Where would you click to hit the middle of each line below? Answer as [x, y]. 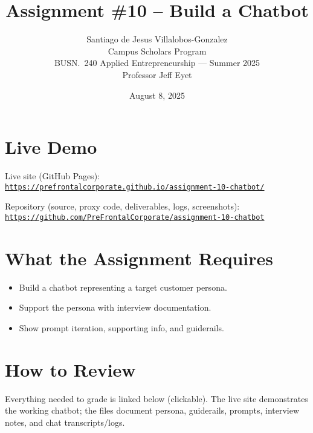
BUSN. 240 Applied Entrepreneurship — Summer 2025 [157, 63]
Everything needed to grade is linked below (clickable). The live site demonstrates [156, 398]
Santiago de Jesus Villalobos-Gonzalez [157, 39]
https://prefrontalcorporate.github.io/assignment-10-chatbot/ [135, 187]
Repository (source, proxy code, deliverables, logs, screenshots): [122, 206]
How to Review [70, 369]
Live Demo [51, 147]
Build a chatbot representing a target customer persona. [123, 287]
